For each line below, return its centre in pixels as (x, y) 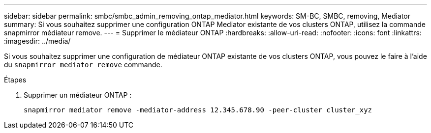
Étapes (15, 80)
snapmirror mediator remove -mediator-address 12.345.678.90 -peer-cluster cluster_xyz (198, 110)
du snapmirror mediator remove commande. (83, 65)
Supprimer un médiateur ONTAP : (78, 95)
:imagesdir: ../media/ (37, 41)
